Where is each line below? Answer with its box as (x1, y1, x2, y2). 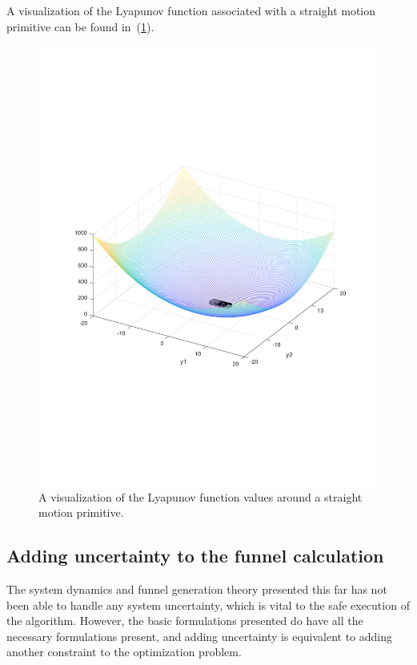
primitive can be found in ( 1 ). (6, 18, 154, 34)
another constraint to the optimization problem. (6, 643, 242, 660)
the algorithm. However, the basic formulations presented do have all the (6, 612, 363, 629)
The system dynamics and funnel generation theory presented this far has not (6, 581, 387, 598)
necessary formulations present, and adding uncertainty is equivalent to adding (6, 627, 393, 644)
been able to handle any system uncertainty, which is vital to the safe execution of (6, 596, 410, 613)
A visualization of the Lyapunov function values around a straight (38, 488, 363, 505)
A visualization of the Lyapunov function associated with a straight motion (6, 2, 376, 18)
